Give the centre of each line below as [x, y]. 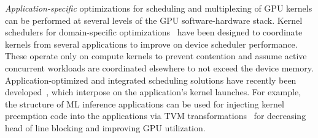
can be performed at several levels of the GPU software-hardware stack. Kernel [154, 20]
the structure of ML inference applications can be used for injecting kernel [145, 103]
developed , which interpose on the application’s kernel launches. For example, [153, 92]
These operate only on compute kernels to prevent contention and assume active [156, 56]
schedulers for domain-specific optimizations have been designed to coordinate [154, 32]
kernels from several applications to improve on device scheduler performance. [151, 44]
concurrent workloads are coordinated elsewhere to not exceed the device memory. [159, 67]
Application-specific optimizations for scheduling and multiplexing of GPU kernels [159, 8]
